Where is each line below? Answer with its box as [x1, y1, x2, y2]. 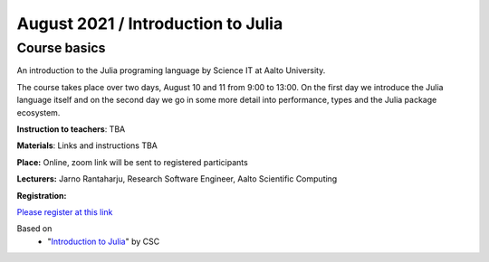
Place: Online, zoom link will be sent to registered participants [16, 156, 248, 167]
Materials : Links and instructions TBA [16, 140, 158, 151]
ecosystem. [16, 107, 61, 117]
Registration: [16, 190, 67, 201]
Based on [16, 223, 53, 234]
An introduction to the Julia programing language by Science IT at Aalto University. [16, 65, 326, 76]
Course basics [16, 40, 106, 56]
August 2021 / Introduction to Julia [16, 14, 283, 33]
